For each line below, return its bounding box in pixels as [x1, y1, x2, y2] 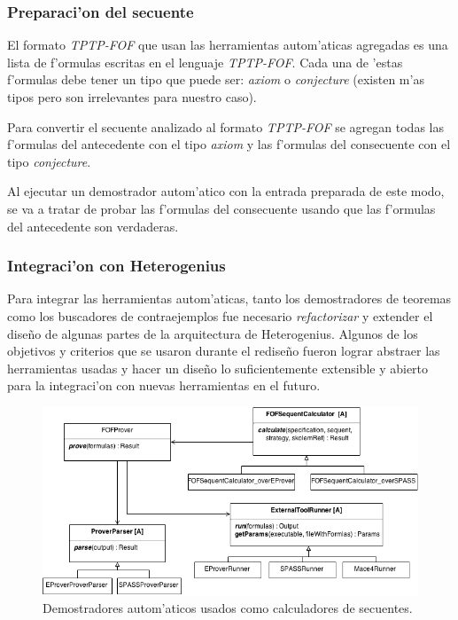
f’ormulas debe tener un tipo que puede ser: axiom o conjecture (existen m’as [7, 70, 424, 89]
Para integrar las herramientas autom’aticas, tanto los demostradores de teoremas [7, 289, 452, 308]
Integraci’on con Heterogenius [7, 255, 226, 277]
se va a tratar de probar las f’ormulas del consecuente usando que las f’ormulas [7, 199, 436, 217]
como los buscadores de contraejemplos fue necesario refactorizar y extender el [7, 306, 433, 325]
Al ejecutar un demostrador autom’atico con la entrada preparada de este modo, [7, 182, 445, 200]
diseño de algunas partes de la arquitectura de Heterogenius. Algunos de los [7, 324, 418, 342]
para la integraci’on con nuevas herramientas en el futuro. [7, 376, 321, 395]
